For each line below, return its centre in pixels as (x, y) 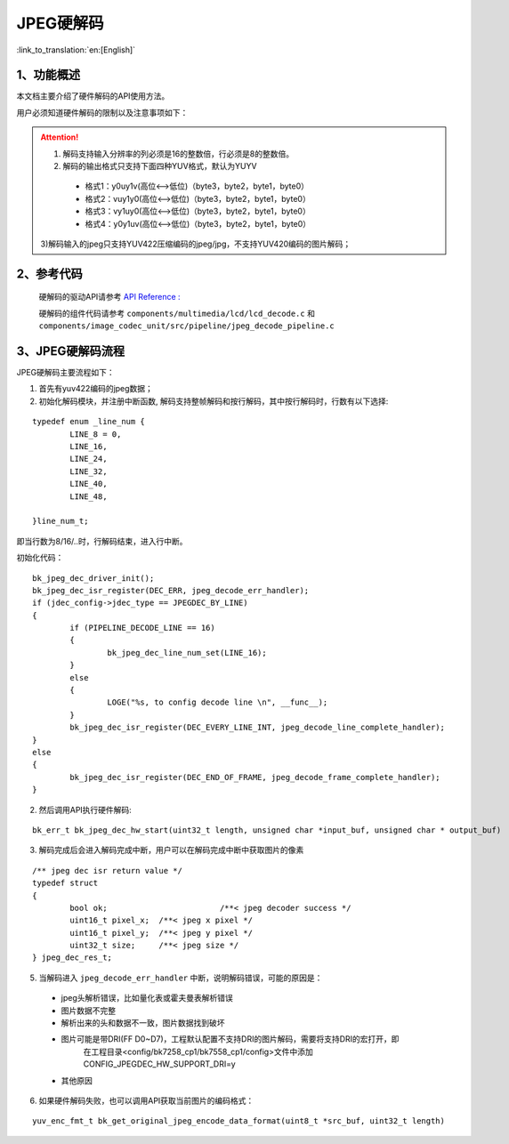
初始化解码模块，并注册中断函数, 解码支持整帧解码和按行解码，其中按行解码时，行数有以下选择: (214, 401)
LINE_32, (89, 471)
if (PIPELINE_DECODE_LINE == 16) (142, 628)
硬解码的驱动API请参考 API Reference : (110, 297)
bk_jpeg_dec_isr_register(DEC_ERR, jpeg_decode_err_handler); (171, 590)
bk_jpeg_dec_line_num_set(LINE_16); (187, 653)
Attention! (60, 137)
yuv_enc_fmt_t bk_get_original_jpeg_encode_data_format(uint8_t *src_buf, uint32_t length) (238, 1121)
